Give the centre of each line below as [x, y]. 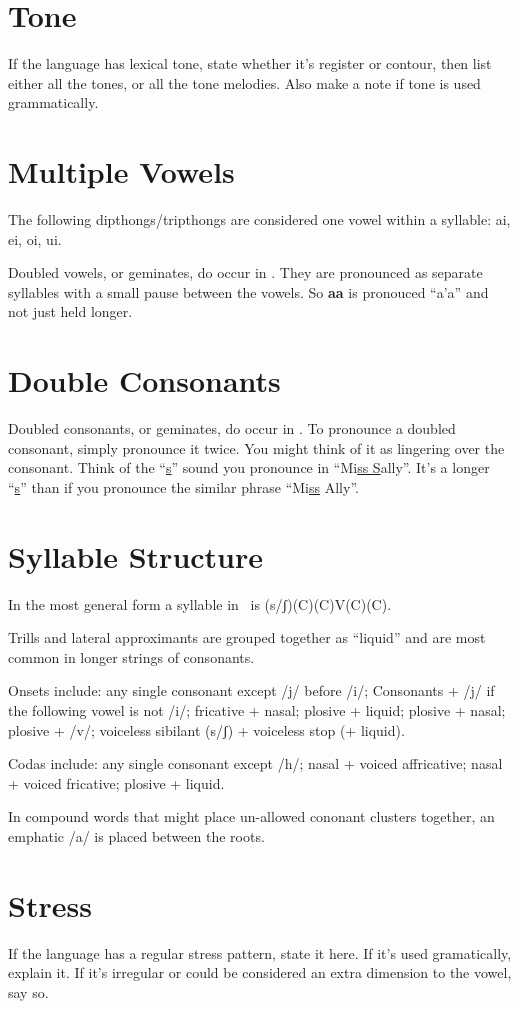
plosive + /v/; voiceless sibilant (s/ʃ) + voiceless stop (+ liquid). [206, 729]
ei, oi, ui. [35, 238]
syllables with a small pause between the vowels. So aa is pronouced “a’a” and [248, 291]
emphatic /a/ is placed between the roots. [136, 835]
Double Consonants [144, 380]
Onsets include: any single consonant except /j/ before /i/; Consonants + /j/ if [251, 690]
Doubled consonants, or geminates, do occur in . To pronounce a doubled [232, 428]
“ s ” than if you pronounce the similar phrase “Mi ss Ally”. [183, 486]
